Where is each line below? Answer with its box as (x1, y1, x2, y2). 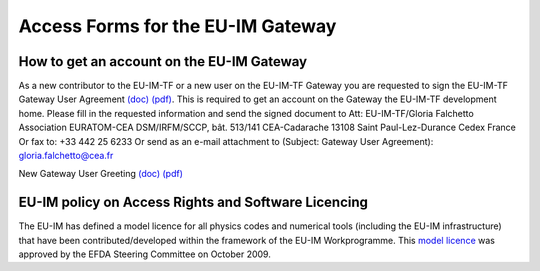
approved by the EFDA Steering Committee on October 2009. (18, 248, 272, 260)
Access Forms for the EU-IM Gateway (18, 15, 337, 37)
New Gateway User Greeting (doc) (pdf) (18, 168, 184, 180)
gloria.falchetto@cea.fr (18, 150, 114, 162)
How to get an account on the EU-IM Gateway (18, 53, 308, 70)
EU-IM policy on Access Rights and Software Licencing (18, 194, 369, 211)
